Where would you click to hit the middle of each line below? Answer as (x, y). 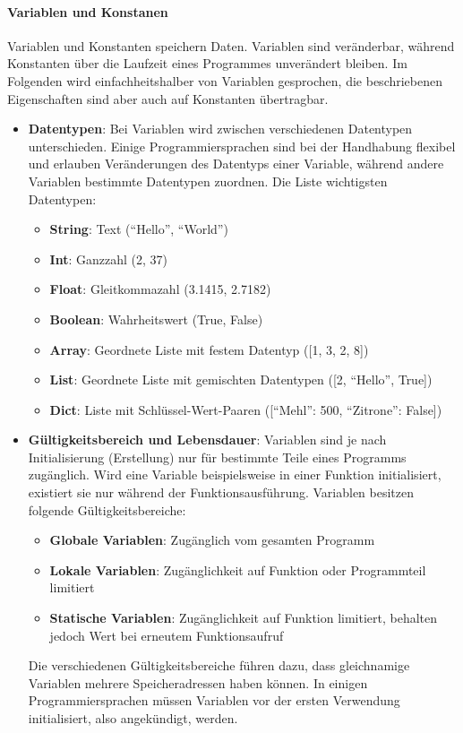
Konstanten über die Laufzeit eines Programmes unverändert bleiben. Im (207, 63)
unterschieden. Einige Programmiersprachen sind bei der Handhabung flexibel (242, 146)
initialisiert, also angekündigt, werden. (133, 718)
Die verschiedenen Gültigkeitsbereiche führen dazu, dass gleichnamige (219, 665)
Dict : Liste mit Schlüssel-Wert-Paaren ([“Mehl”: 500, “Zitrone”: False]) (246, 409)
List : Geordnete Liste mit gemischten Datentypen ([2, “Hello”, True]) (241, 379)
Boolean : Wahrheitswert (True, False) (156, 319)
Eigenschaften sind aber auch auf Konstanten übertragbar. (168, 98)
